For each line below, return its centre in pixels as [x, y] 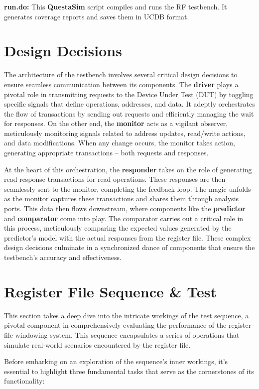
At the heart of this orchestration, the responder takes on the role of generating [128, 169]
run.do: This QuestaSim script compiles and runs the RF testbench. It [116, 6]
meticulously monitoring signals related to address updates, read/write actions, [125, 133]
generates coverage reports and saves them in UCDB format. [97, 16]
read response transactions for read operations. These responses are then [115, 179]
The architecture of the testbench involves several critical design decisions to [121, 74]
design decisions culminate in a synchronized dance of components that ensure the [129, 247]
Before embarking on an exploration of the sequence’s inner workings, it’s [116, 361]
